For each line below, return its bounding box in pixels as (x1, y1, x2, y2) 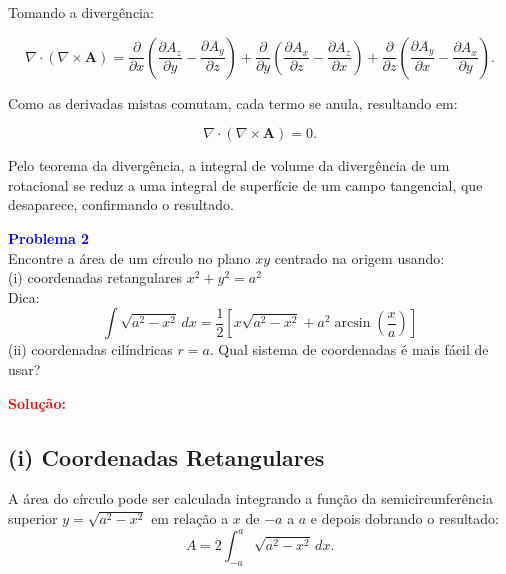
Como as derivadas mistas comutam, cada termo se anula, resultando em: (8, 92, 458, 113)
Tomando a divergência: (8, 2, 154, 22)
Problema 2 (8, 227, 90, 248)
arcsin (334, 316, 371, 331)
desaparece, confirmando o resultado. (8, 194, 234, 215)
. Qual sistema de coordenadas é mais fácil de (209, 339, 489, 360)
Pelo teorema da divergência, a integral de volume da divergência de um (8, 155, 450, 176)
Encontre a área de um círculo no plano (8, 247, 251, 268)
